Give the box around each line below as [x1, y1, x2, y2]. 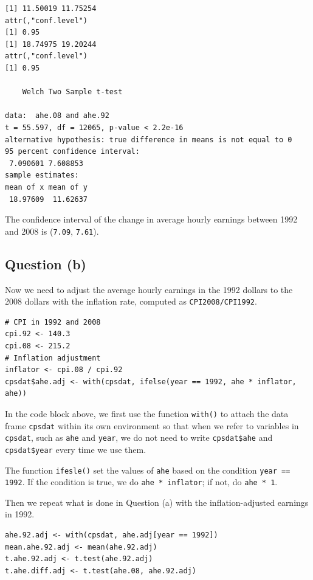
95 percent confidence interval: [5, 147, 140, 156]
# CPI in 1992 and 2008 [5, 317, 101, 326]
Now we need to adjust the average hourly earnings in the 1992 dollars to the [5, 283, 293, 295]
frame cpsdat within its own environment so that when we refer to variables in [5, 419, 299, 432]
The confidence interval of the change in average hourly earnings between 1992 [5, 213, 298, 226]
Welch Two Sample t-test [22, 88, 123, 97]
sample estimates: [5, 171, 79, 180]
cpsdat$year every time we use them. [5, 443, 146, 455]
